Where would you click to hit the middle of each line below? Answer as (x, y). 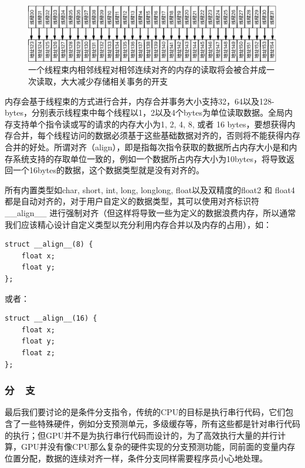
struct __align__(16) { (51, 319)
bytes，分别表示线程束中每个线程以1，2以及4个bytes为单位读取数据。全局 (145, 112)
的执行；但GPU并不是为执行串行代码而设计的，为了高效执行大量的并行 (141, 435)
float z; (38, 353)
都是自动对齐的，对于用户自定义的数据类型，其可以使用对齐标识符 (132, 201)
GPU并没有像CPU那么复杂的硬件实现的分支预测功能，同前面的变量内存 (158, 447)
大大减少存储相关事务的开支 (114, 81)
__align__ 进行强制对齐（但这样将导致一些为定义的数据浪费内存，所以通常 (150, 213)
